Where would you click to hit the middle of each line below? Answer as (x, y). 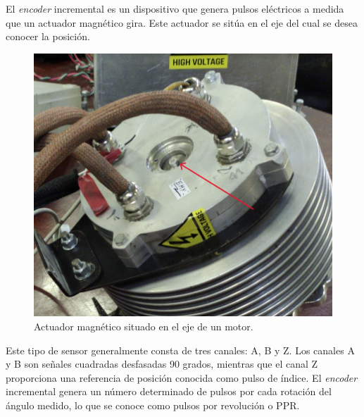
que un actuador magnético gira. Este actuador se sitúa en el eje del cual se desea (182, 22)
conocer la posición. (48, 36)
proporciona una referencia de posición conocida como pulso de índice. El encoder (182, 377)
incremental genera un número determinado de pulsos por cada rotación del (169, 391)
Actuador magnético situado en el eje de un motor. (144, 326)
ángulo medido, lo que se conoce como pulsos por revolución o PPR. (153, 405)
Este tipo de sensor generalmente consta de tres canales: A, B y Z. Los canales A (180, 350)
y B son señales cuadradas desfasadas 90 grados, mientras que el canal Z (162, 364)
